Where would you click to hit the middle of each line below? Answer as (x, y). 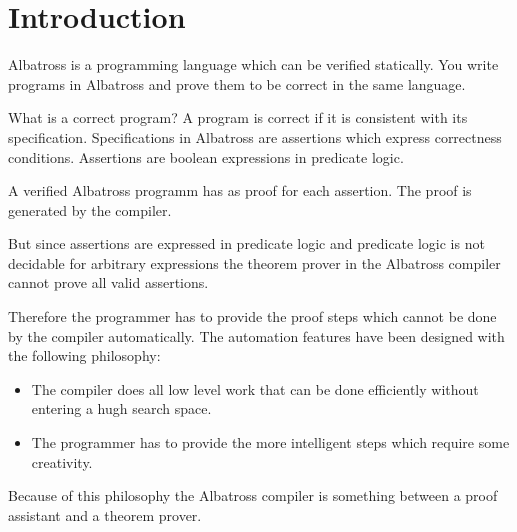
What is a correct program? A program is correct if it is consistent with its (238, 117)
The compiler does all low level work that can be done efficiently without (255, 388)
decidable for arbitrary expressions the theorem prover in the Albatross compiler (254, 262)
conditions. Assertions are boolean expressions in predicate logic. (206, 156)
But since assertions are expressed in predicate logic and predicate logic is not (246, 243)
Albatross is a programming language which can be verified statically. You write (253, 64)
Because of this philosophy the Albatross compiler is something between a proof (253, 495)
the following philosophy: (84, 355)
